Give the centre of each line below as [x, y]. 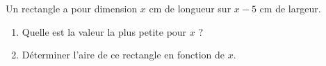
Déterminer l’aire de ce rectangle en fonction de [123, 55]
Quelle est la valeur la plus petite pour [104, 31]
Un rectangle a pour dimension [72, 8]
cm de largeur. [290, 8]
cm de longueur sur [190, 8]
